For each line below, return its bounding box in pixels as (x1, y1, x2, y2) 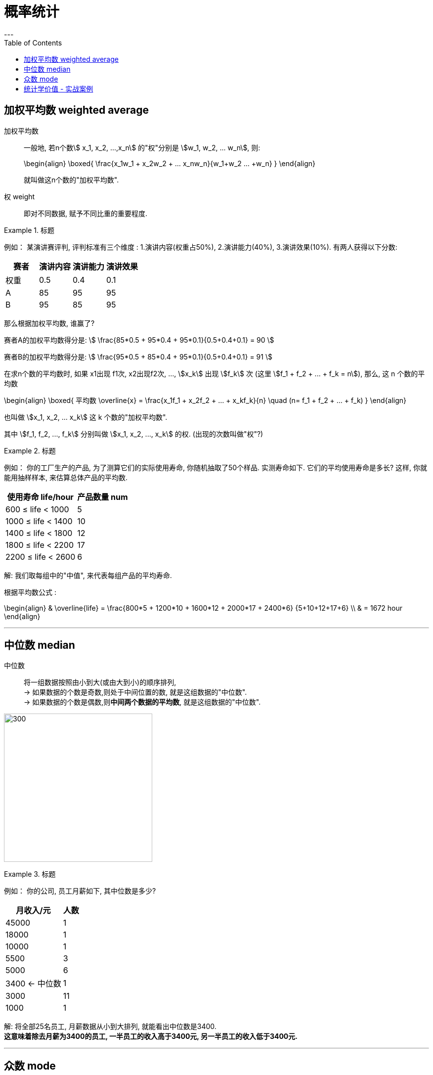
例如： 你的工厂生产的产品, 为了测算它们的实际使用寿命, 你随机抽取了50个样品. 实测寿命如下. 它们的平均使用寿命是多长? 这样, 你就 (4, 463, 428, 472)
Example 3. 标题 (4, 870, 56, 879)
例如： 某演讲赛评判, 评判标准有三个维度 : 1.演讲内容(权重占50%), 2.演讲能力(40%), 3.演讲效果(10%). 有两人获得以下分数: (4, 242, 397, 251)
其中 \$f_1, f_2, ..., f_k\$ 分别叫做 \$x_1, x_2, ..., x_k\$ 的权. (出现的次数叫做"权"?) (4, 429, 263, 438)
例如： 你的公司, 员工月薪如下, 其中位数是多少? (4, 887, 156, 896)
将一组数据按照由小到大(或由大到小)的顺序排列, (24, 678, 176, 687)
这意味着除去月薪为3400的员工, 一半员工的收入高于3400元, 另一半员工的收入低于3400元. (4, 1032, 298, 1041)
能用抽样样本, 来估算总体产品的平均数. (4, 473, 128, 482)
